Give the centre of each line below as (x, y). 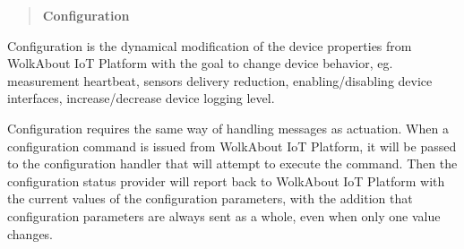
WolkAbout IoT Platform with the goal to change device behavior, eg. (200, 63)
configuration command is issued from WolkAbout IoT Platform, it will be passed (232, 146)
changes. (30, 233)
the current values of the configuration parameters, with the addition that (210, 198)
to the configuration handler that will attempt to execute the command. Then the (232, 163)
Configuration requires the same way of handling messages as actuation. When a (228, 128)
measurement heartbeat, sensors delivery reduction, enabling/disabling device (220, 80)
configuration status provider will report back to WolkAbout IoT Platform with (226, 180)
